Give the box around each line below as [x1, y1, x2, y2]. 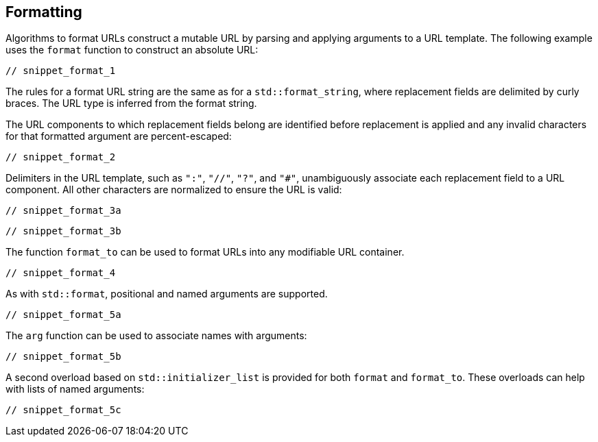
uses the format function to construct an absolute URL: [5, 44, 259, 56]
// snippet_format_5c [5, 404, 121, 416]
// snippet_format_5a [5, 309, 121, 321]
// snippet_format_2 [5, 151, 116, 163]
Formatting [5, 3, 82, 21]
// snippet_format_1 [5, 65, 116, 77]
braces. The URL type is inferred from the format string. [5, 97, 257, 110]
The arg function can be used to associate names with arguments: [5, 330, 307, 342]
